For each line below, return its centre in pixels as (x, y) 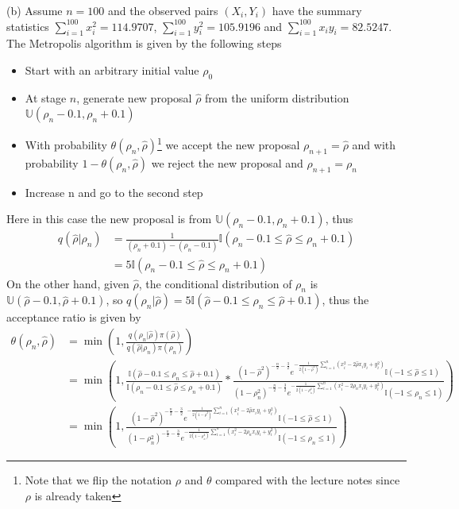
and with (374, 145)
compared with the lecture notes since (308, 480)
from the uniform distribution (277, 97)
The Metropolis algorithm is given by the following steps (144, 43)
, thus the (345, 300)
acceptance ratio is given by (74, 317)
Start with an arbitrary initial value (112, 69)
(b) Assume (35, 10)
